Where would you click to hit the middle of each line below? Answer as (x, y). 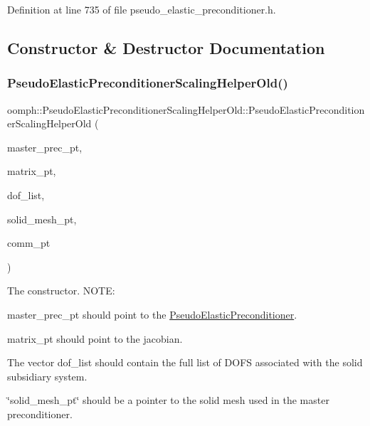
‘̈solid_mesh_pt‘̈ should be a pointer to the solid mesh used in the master (168, 400)
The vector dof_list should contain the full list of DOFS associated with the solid (185, 362)
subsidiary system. (47, 376)
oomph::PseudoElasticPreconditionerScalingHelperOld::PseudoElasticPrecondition (186, 109)
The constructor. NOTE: (61, 291)
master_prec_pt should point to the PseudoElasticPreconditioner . (152, 314)
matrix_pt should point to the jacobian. (95, 338)
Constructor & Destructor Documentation (166, 47)
